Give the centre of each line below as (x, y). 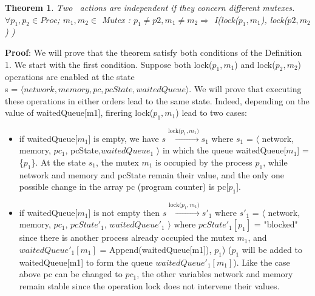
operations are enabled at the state (70, 77)
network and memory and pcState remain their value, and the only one (151, 174)
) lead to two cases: (211, 113)
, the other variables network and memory (215, 274)
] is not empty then (124, 212)
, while (275, 162)
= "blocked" (276, 224)
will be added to (272, 250)
